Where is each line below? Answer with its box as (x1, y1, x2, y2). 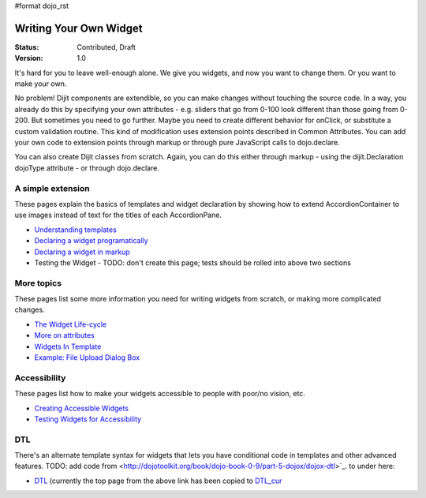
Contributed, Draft (77, 42, 136, 51)
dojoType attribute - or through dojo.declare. (14, 163, 159, 173)
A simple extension (14, 182, 90, 193)
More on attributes (34, 331, 95, 340)
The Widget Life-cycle (34, 320, 106, 329)
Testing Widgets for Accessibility (34, 414, 142, 424)
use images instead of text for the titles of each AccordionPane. (14, 210, 222, 220)
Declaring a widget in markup (34, 247, 130, 256)
